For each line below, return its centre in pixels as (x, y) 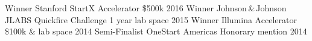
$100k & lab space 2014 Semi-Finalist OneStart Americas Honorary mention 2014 (156, 31)
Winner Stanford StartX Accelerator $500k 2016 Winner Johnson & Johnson (146, 8)
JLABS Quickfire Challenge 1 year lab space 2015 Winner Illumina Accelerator (151, 19)
